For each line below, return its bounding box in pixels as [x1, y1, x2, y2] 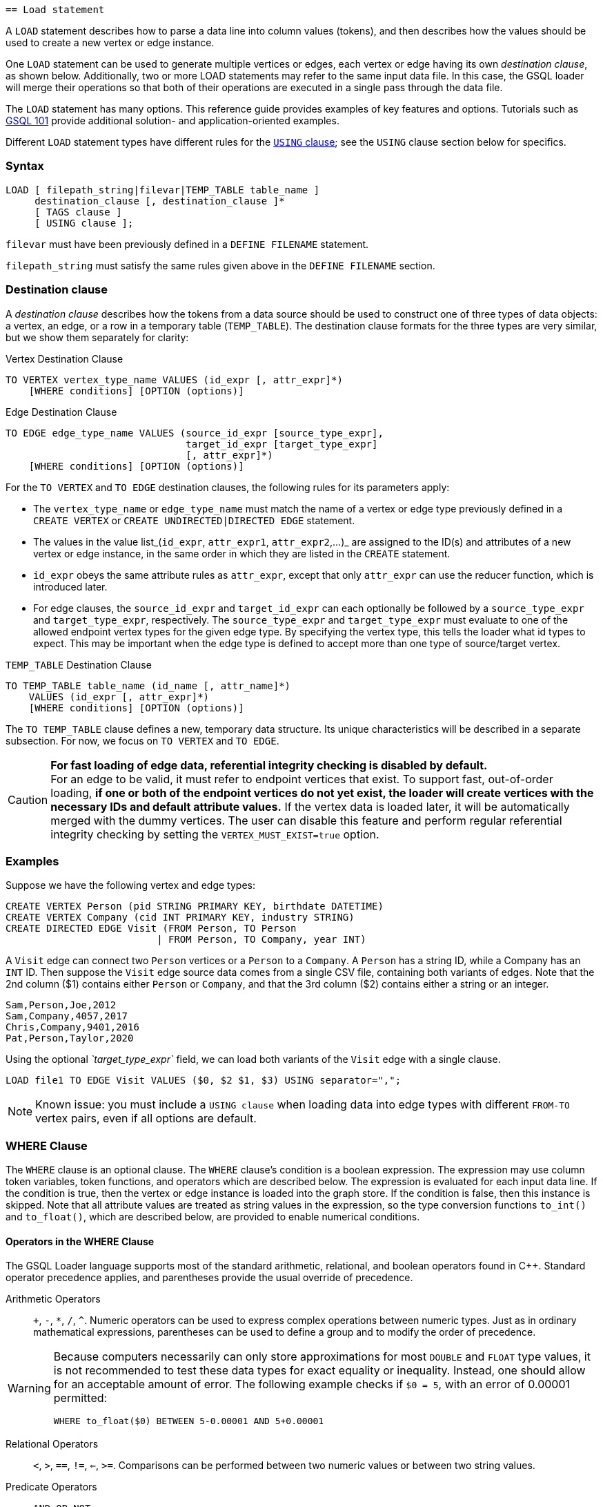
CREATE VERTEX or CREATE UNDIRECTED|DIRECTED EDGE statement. [33, 514, 355, 526]
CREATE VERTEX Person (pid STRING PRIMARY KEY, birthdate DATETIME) [6, 901, 384, 912]
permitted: [53, 1391, 108, 1405]
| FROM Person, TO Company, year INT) [157, 934, 366, 946]
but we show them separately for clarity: [6, 331, 189, 343]
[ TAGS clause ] [34, 206, 122, 218]
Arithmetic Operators [6, 1293, 101, 1305]
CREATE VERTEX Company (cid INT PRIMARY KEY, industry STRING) [6, 912, 355, 923]
